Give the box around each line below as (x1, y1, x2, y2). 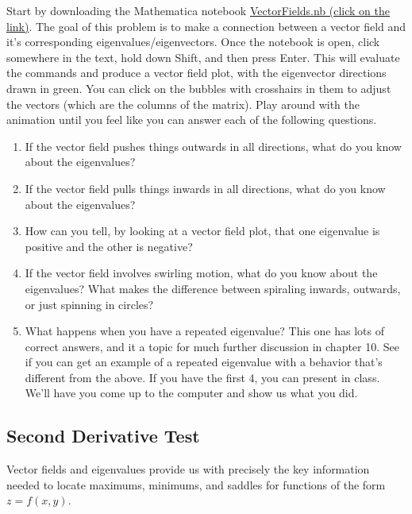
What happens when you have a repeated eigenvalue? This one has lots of (25, 323, 385, 339)
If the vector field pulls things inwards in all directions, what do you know (25, 180, 386, 196)
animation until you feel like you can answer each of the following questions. (6, 111, 377, 128)
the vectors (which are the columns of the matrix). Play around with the (6, 95, 360, 112)
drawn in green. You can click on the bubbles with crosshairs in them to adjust (6, 79, 391, 96)
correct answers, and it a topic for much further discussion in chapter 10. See (25, 338, 399, 354)
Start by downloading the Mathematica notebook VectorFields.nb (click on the (6, 2, 391, 18)
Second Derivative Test (6, 423, 200, 448)
